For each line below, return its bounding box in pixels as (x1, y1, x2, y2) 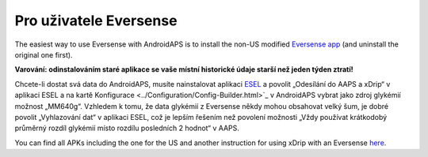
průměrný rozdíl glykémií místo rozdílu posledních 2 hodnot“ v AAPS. (14, 123, 239, 133)
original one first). (14, 50, 73, 59)
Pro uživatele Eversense (14, 12, 178, 29)
